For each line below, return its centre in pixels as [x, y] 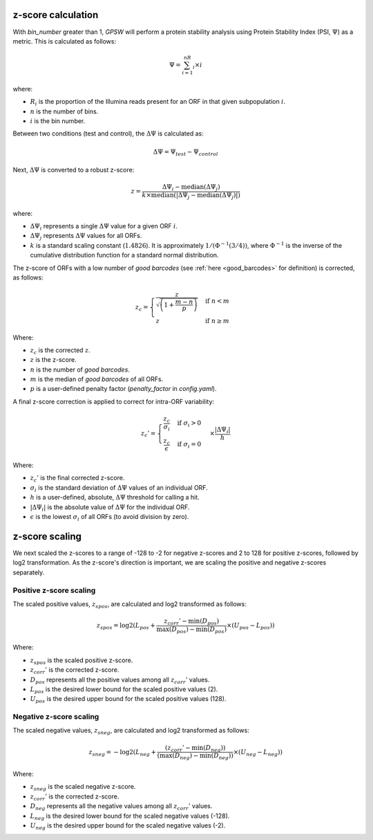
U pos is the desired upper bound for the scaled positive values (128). [128, 700]
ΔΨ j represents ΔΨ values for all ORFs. [86, 237]
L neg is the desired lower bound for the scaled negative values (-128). [130, 816]
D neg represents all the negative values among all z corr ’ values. [121, 807]
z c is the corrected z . [60, 351]
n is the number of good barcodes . [80, 369]
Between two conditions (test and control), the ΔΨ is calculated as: [108, 134]
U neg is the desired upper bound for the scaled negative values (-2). [128, 826]
